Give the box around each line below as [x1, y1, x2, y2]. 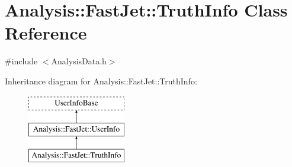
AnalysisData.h [51, 55, 107, 67]
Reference [5, 21, 87, 45]
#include [5, 55, 38, 67]
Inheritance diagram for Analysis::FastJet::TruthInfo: [5, 74, 197, 87]
